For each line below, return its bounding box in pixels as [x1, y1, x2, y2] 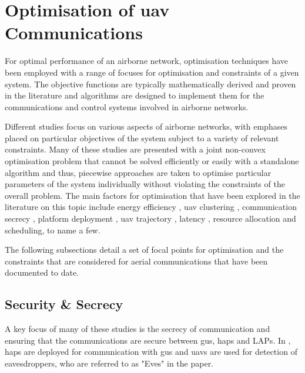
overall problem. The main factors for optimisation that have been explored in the [5, 189, 300, 201]
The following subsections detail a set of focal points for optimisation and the [5, 243, 284, 256]
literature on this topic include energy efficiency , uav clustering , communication [5, 201, 297, 213]
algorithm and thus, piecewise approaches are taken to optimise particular [5, 166, 272, 178]
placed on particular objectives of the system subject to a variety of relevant [5, 131, 279, 144]
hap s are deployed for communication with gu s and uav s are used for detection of [5, 345, 297, 358]
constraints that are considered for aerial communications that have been [5, 255, 268, 267]
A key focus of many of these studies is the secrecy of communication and [5, 323, 270, 335]
